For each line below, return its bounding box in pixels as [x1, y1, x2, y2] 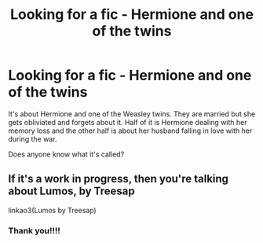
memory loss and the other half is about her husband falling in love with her [8, 126, 253, 135]
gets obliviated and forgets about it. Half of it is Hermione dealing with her [8, 117, 247, 127]
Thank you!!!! [8, 225, 61, 236]
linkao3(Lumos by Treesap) [8, 205, 97, 215]
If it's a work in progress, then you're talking [8, 172, 229, 186]
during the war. [8, 134, 57, 143]
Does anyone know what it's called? [8, 149, 125, 159]
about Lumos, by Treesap [8, 185, 135, 198]
